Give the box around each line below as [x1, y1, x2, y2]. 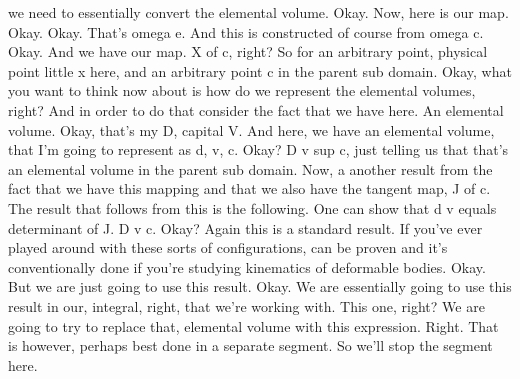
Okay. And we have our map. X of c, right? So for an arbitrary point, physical [8, 41, 488, 62]
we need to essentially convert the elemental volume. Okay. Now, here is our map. [8, 2, 509, 22]
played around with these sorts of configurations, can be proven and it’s [8, 237, 448, 258]
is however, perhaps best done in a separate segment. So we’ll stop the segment [8, 335, 493, 356]
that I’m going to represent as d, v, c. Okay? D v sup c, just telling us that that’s [8, 139, 509, 160]
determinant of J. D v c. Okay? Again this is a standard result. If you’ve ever [8, 217, 483, 238]
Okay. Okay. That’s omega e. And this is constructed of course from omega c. [8, 21, 484, 42]
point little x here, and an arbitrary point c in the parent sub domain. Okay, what [8, 60, 512, 81]
